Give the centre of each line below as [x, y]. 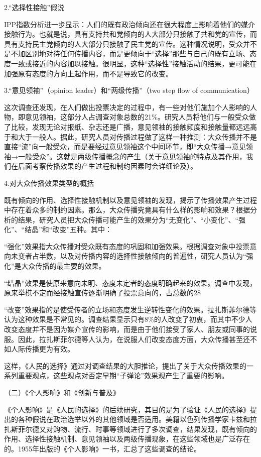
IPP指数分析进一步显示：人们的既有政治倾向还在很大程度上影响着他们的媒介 [130, 24]
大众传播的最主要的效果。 [63, 266]
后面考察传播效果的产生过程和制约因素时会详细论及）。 [107, 166]
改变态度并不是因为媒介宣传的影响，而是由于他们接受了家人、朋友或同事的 [127, 329]
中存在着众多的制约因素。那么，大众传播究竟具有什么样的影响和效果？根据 [127, 210]
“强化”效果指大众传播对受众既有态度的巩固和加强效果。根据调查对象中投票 [127, 246]
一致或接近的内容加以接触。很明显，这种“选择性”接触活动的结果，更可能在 [134, 63]
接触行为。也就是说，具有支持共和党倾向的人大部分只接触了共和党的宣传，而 [130, 34]
